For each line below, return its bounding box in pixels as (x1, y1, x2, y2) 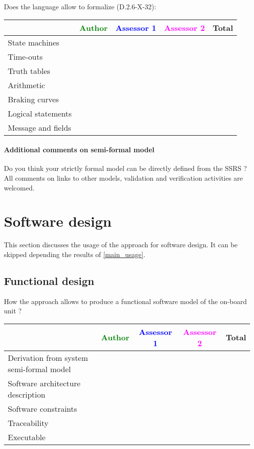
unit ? (4, 306, 22, 316)
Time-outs (8, 50, 43, 62)
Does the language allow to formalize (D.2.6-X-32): (4, 1, 156, 11)
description (8, 388, 45, 400)
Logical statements (8, 107, 72, 119)
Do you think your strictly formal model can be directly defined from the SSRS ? (4, 163, 247, 173)
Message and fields (8, 121, 71, 133)
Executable (8, 431, 46, 443)
